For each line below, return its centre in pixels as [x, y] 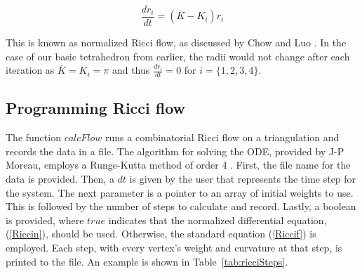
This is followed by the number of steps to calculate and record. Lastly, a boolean [181, 206]
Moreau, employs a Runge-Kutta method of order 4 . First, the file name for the [178, 165]
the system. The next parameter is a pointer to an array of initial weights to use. [180, 192]
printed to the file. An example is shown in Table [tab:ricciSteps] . [147, 261]
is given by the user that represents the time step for [243, 179]
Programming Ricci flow [96, 108]
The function [33, 137]
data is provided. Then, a [60, 179]
